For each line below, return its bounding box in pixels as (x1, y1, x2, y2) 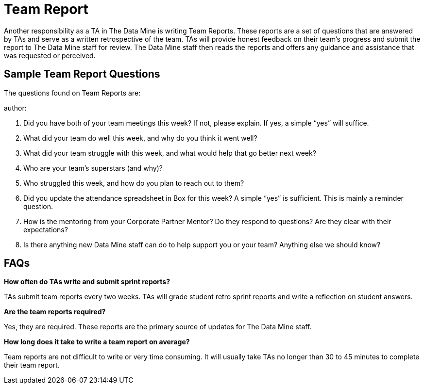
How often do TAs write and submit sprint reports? (4, 277, 170, 286)
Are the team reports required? (4, 307, 106, 316)
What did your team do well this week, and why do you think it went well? (23, 133, 257, 142)
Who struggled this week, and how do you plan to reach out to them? (23, 178, 244, 187)
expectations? (23, 225, 68, 234)
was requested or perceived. (4, 51, 96, 60)
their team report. (4, 361, 60, 370)
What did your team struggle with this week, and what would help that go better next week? (23, 148, 316, 157)
